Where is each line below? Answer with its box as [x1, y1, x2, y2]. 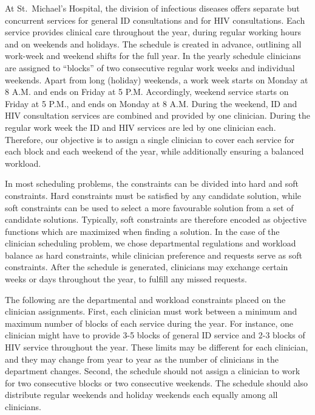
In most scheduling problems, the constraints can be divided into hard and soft [5, 177, 299, 190]
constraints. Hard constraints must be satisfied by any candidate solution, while [5, 189, 302, 201]
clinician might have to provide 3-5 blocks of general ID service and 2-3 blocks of [5, 329, 305, 341]
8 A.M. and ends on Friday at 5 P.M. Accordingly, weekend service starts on [5, 85, 289, 98]
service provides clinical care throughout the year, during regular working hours [5, 26, 301, 38]
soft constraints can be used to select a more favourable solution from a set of [5, 201, 294, 214]
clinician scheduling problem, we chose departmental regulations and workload [5, 237, 296, 249]
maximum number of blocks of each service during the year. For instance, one [5, 316, 294, 329]
